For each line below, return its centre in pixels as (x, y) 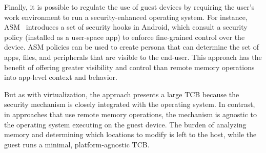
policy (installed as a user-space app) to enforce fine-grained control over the (125, 37)
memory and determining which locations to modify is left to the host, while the (130, 134)
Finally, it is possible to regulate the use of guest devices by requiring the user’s (129, 7)
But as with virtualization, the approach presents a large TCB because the (122, 94)
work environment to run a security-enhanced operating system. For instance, (126, 17)
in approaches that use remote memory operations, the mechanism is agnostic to (130, 114)
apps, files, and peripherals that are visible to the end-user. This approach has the (133, 57)
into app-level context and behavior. (61, 77)
